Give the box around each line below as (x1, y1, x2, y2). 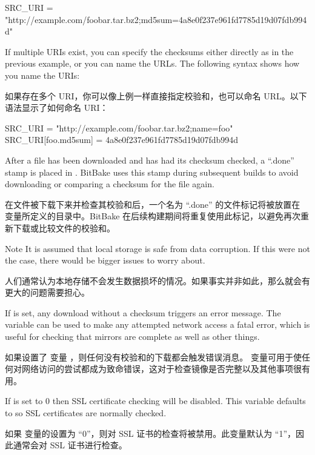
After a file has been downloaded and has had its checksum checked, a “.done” (5, 153, 294, 166)
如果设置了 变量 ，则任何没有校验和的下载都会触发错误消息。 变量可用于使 (5, 350, 302, 363)
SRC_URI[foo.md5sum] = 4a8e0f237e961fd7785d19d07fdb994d (5, 133, 239, 146)
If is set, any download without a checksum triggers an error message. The (5, 306, 281, 319)
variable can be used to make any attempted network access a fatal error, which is (5, 318, 310, 331)
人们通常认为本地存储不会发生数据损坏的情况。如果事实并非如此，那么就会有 (5, 274, 310, 287)
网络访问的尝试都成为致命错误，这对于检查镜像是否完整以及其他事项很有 (21, 362, 310, 375)
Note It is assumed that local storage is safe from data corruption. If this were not (5, 242, 310, 254)
